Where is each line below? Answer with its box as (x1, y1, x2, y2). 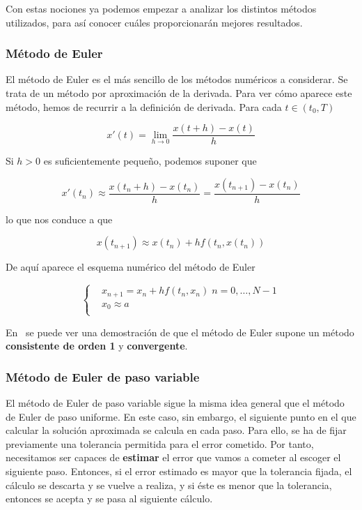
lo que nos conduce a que (6, 211, 113, 226)
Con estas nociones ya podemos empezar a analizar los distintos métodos (6, 1, 317, 15)
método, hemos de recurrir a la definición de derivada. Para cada (6, 99, 282, 114)
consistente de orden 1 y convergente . (6, 338, 188, 353)
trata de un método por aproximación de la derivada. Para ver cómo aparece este (6, 86, 352, 100)
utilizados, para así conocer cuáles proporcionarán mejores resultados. (6, 15, 303, 29)
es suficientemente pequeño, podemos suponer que (43, 153, 257, 168)
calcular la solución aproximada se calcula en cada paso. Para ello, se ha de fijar (6, 423, 347, 437)
